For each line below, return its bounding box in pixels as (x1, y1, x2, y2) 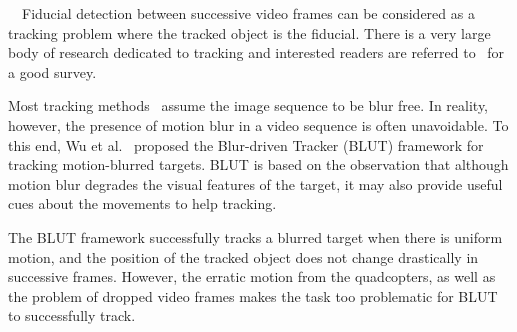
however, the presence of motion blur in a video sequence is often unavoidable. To (8, 114, 509, 135)
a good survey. (8, 61, 97, 82)
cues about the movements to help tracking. (8, 193, 277, 214)
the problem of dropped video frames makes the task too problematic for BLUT (8, 285, 498, 306)
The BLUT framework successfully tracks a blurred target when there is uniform (8, 226, 503, 247)
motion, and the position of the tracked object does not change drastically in (8, 246, 479, 267)
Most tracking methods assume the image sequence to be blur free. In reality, (8, 95, 489, 116)
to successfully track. (8, 305, 136, 326)
